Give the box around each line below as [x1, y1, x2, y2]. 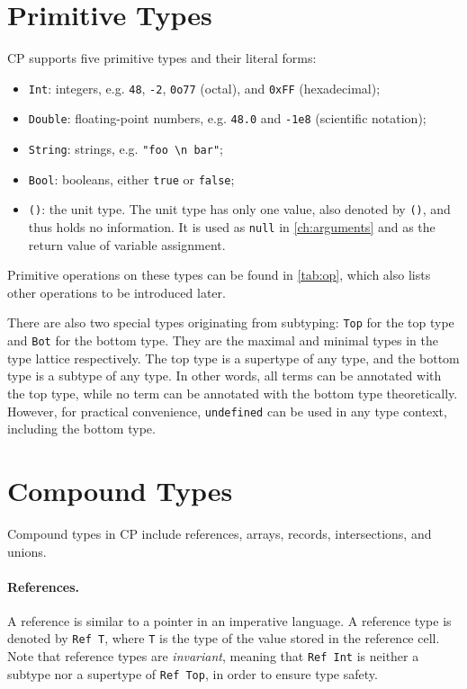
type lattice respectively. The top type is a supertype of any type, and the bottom [7, 348, 460, 367]
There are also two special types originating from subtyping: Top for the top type [7, 313, 454, 332]
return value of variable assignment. [28, 235, 226, 254]
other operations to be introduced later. [7, 282, 226, 301]
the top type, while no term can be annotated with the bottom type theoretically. [7, 383, 458, 402]
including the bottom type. [7, 419, 156, 438]
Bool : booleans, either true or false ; [28, 169, 235, 188]
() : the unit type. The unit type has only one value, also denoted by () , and [28, 200, 451, 219]
